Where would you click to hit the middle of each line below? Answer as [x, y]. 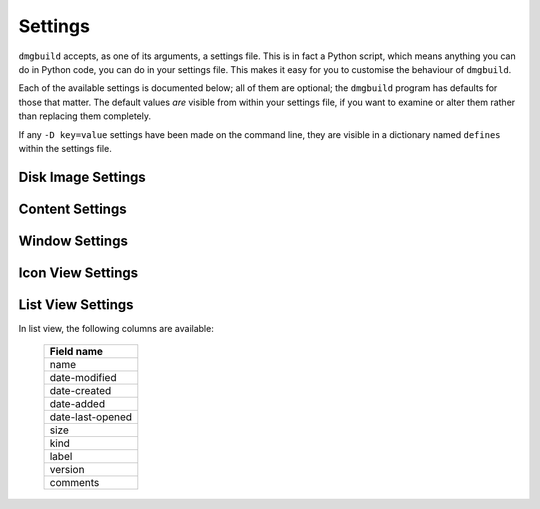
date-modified [83, 378]
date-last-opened [91, 417]
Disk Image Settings [82, 176]
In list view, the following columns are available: [116, 328]
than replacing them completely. [85, 116]
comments [74, 483]
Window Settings [73, 240]
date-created [80, 391]
